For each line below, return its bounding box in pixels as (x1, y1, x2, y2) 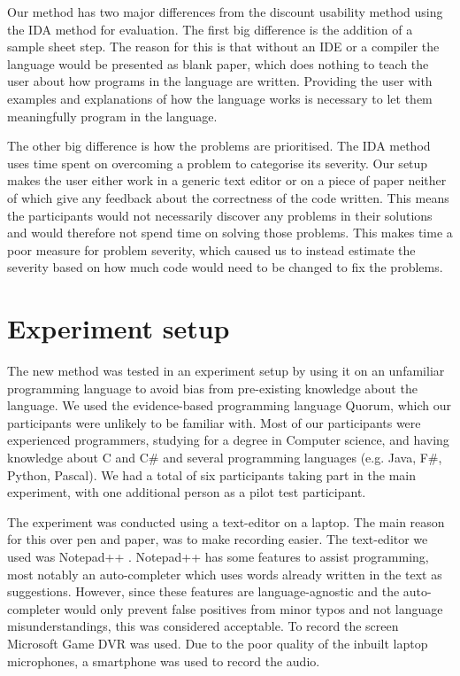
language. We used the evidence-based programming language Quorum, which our (7, 396, 451, 415)
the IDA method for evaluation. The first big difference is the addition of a (7, 19, 413, 38)
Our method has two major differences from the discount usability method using (7, 3, 443, 20)
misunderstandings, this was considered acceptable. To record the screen (7, 617, 399, 635)
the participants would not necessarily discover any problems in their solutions (7, 206, 433, 224)
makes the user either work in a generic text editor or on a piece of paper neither (7, 171, 447, 190)
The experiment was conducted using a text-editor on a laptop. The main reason (7, 512, 445, 531)
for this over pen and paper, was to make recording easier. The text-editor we (7, 530, 428, 548)
